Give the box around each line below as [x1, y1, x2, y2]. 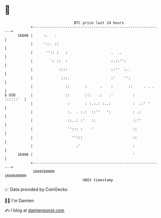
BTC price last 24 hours [74, 20, 124, 25]
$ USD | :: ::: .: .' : [4, 92, 135, 98]
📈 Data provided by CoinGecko [4, 186, 68, 192]
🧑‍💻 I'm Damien [4, 198, 34, 203]
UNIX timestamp [82, 177, 113, 183]
